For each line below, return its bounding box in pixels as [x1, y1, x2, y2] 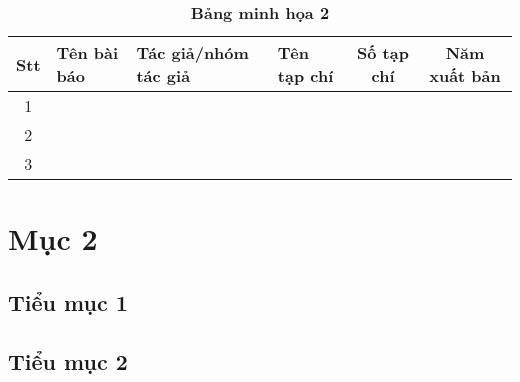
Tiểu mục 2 [8, 345, 128, 376]
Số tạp [357, 41, 409, 64]
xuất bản [429, 64, 501, 87]
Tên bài [56, 41, 119, 64]
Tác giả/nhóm [136, 41, 249, 64]
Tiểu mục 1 [8, 286, 128, 317]
